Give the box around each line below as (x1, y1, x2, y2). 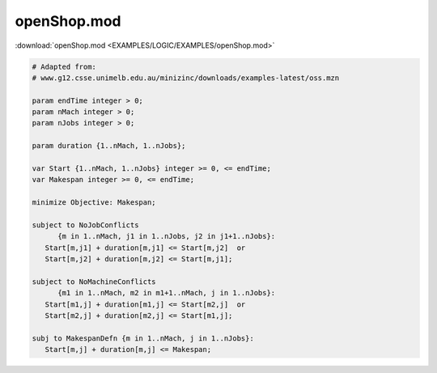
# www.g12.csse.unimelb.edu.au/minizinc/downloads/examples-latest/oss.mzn (32, 73, 340, 83)
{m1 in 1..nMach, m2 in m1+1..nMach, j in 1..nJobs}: (57, 288, 276, 298)
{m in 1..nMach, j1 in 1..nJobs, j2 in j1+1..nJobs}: (57, 231, 276, 241)
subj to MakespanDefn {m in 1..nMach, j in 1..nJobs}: (32, 333, 254, 343)
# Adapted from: (32, 61, 97, 71)
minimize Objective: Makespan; (32, 198, 157, 207)
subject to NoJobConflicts (32, 221, 139, 230)
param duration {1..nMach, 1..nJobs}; (32, 142, 186, 150)
